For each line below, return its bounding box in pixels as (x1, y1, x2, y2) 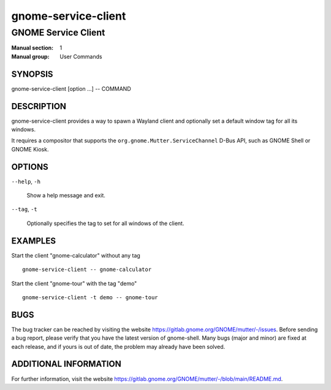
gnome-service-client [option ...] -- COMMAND (11, 85, 131, 92)
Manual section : (11, 44, 54, 52)
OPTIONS (11, 161, 48, 172)
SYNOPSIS (11, 69, 53, 79)
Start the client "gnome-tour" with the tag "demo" (11, 280, 137, 287)
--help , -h (11, 178, 41, 185)
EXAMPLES (11, 235, 56, 246)
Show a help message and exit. (26, 192, 105, 199)
